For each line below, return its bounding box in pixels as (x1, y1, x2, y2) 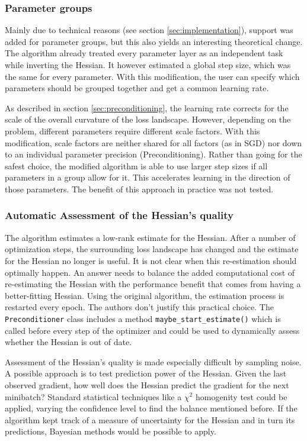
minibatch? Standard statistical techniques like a (5, 390, 182, 403)
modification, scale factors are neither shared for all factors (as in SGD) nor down (5, 136, 302, 149)
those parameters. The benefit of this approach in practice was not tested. (5, 182, 274, 195)
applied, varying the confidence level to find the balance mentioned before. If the (5, 402, 298, 414)
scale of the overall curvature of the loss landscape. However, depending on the (5, 113, 291, 125)
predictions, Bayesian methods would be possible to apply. (5, 425, 216, 437)
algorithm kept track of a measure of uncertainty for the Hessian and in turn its (5, 413, 295, 426)
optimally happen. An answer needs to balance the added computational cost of (5, 266, 295, 278)
